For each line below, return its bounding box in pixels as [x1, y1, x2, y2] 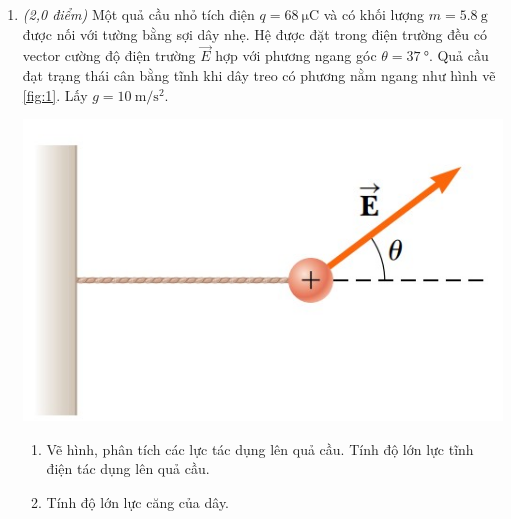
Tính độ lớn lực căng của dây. [46, 491, 229, 512]
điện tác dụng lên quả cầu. [46, 458, 210, 479]
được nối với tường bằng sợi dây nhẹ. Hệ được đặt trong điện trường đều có [22, 23, 487, 44]
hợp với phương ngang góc [215, 45, 377, 66]
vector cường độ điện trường [22, 45, 196, 66]
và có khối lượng [323, 4, 425, 24]
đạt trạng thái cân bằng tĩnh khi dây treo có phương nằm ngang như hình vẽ [22, 65, 496, 85]
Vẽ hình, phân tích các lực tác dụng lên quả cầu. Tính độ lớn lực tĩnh [46, 438, 474, 459]
